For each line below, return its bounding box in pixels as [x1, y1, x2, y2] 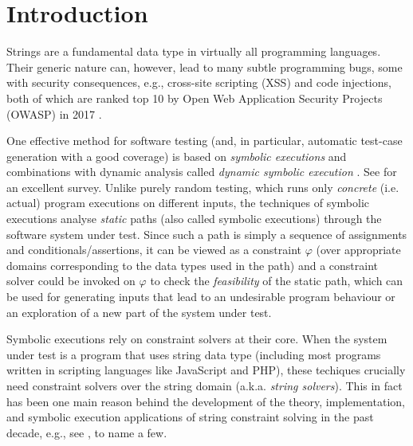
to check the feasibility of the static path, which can [150, 272, 403, 289]
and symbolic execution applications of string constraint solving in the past [6, 409, 374, 425]
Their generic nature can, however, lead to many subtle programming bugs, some [6, 58, 403, 75]
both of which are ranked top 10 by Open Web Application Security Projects [6, 89, 383, 106]
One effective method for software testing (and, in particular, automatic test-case [6, 132, 403, 149]
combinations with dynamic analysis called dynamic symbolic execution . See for [6, 163, 397, 180]
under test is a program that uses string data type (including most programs [6, 346, 381, 362]
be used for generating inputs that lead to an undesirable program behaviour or [6, 288, 395, 305]
